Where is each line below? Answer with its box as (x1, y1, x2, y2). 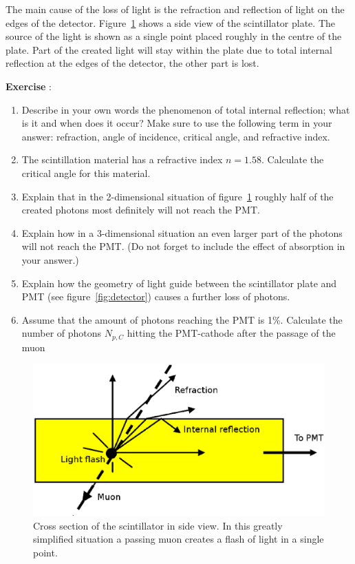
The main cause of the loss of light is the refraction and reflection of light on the (6, 2, 345, 16)
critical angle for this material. (21, 165, 151, 180)
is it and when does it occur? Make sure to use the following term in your (21, 116, 332, 130)
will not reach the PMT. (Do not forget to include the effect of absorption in (21, 239, 345, 253)
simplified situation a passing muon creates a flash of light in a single (33, 532, 324, 546)
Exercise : (6, 79, 52, 93)
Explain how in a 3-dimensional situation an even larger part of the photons (21, 225, 343, 240)
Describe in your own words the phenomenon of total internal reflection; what (21, 102, 350, 116)
